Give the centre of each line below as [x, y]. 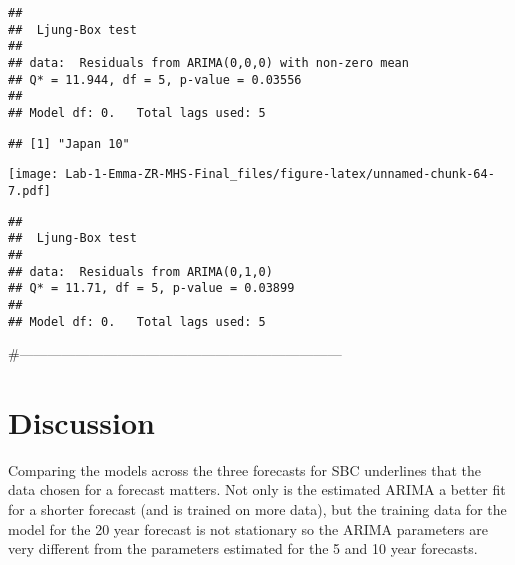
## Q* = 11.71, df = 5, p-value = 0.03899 [151, 288]
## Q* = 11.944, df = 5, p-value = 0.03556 [155, 79]
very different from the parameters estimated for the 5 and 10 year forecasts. [243, 548]
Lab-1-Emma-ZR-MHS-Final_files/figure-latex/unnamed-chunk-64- [280, 174]
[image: [33, 174]
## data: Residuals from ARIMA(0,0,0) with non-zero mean [208, 62]
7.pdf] [29, 190]
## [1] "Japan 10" [69, 143]
